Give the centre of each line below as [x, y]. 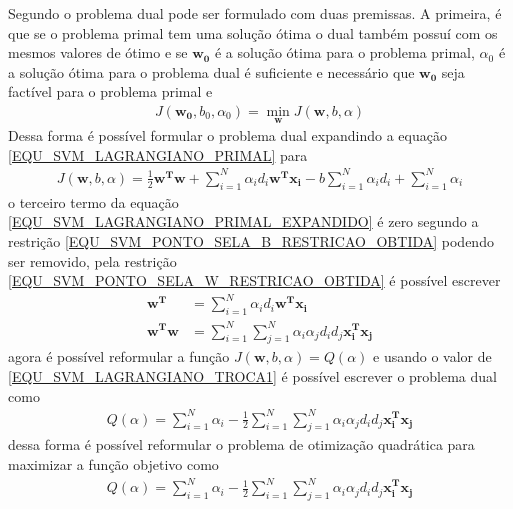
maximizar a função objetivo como [113, 464]
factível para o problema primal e [110, 91]
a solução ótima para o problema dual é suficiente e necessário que [211, 71]
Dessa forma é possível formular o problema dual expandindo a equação [227, 135]
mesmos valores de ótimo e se [98, 52]
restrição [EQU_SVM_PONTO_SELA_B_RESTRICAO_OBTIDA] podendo [251, 240]
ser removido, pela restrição [92, 260]
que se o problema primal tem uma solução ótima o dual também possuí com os [253, 32]
